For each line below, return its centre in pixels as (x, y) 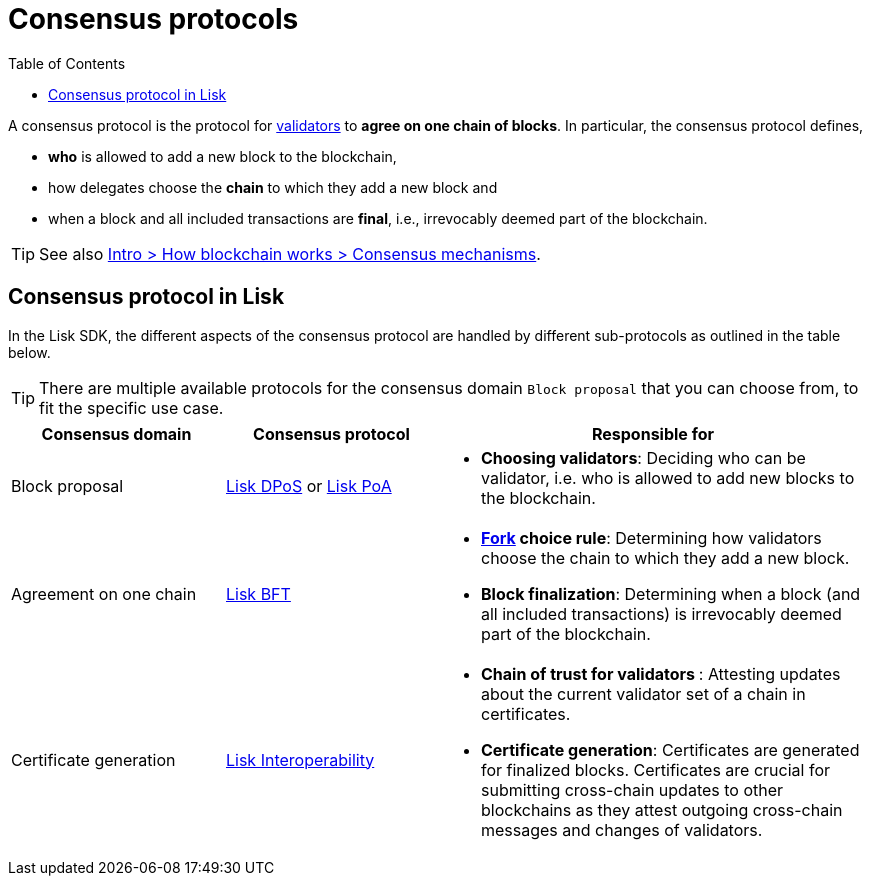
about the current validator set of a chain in (643, 693)
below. (29, 352)
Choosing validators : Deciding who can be (643, 457)
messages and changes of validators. (622, 829)
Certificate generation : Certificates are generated (670, 749)
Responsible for (653, 433)
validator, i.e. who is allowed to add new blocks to (668, 477)
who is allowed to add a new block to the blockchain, (222, 156)
